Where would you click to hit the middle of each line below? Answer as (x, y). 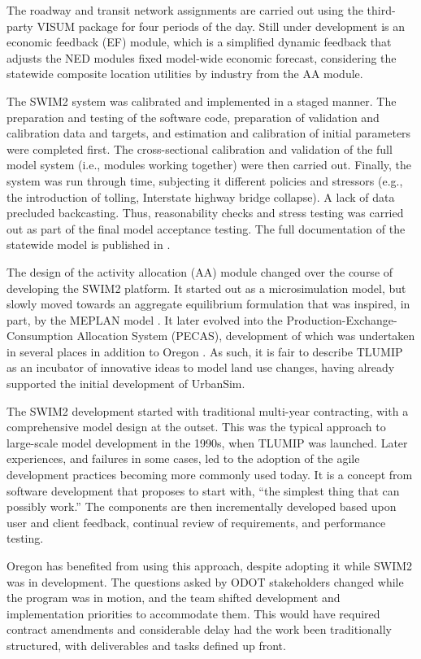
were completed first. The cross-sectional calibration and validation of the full (200, 148)
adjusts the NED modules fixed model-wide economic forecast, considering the (202, 57)
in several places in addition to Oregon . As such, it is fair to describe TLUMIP (205, 351)
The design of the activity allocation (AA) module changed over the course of (200, 271)
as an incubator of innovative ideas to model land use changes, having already (201, 367)
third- (381, 10)
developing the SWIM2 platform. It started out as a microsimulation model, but (206, 288)
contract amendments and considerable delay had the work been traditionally (199, 629)
